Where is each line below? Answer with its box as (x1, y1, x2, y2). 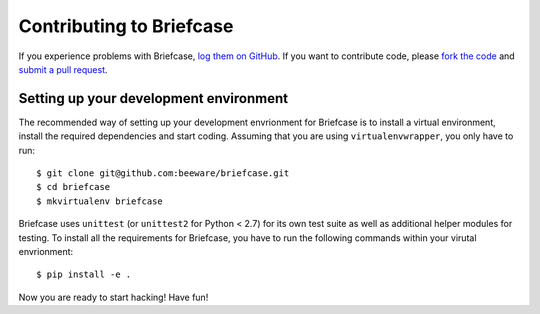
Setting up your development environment (18, 90, 289, 107)
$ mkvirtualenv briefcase (36, 195, 164, 207)
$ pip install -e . (36, 269, 132, 280)
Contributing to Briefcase (18, 15, 234, 37)
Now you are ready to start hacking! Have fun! (18, 291, 209, 303)
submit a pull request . (18, 63, 109, 75)
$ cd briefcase (36, 181, 111, 193)
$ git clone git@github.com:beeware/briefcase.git (36, 168, 290, 179)
